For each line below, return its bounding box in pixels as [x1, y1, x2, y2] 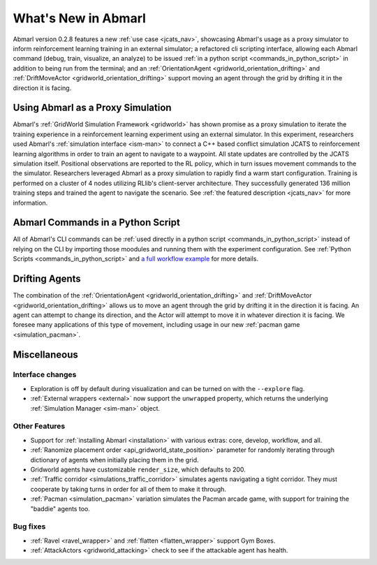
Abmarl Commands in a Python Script [13, 217, 181, 228]
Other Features [13, 421, 66, 431]
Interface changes [13, 370, 77, 380]
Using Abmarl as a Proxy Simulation [13, 102, 172, 114]
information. [13, 198, 48, 207]
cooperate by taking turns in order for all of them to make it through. [30, 485, 227, 493]
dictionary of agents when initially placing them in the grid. [30, 455, 199, 464]
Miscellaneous [13, 348, 78, 360]
